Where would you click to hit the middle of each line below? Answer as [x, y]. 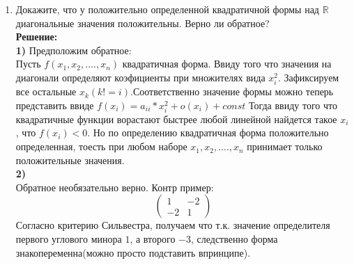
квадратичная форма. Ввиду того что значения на [227, 64]
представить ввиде [55, 105]
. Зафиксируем [309, 77]
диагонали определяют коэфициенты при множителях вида [140, 77]
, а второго [153, 239]
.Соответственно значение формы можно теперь [232, 91]
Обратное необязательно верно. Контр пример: [115, 187]
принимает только [285, 146]
